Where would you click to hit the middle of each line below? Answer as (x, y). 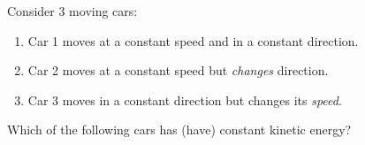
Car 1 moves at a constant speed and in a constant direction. (193, 40)
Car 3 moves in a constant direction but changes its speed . (185, 99)
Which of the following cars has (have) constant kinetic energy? (179, 130)
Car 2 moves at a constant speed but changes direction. (178, 70)
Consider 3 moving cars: (72, 11)
